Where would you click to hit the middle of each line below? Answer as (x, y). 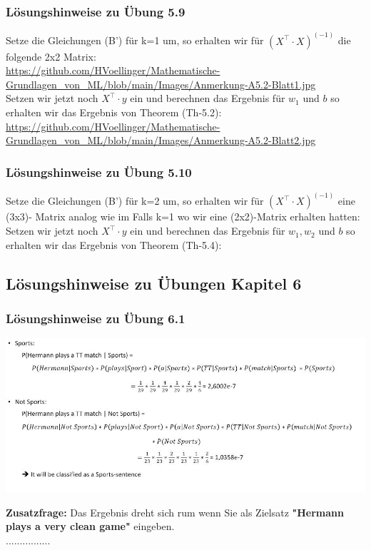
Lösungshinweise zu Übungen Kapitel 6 (154, 283)
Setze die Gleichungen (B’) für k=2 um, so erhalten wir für (135, 201)
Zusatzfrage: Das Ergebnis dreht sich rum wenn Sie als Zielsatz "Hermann (175, 512)
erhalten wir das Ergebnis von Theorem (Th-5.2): (114, 112)
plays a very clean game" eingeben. (90, 526)
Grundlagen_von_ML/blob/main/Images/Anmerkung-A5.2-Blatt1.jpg (161, 84)
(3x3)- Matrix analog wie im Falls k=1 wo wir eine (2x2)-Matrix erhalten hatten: (183, 217)
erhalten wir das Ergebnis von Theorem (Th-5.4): (114, 244)
